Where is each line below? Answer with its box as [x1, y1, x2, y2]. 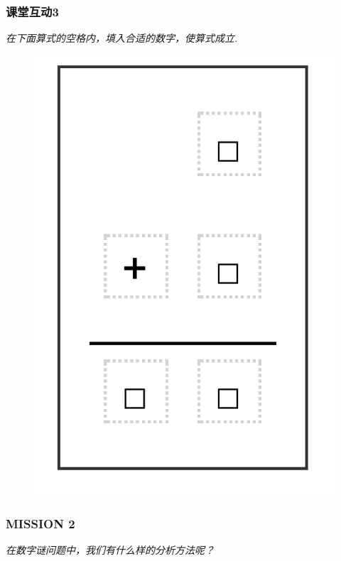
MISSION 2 [6, 514, 75, 532]
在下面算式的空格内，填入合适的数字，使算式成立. [6, 31, 238, 45]
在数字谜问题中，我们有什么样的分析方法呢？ [6, 542, 215, 557]
